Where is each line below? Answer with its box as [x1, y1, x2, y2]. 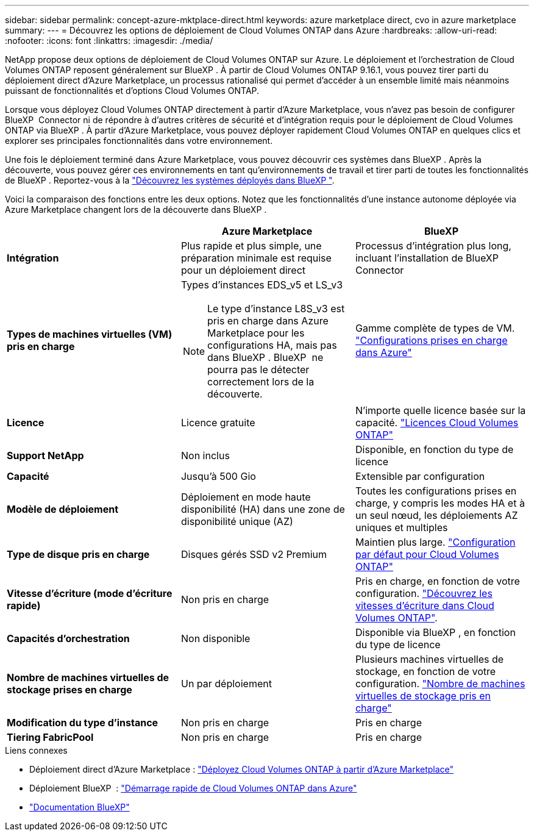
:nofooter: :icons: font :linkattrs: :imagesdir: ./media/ [5, 35, 213, 46]
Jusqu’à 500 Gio [180, 470, 256, 482]
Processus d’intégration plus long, [355, 240, 511, 252]
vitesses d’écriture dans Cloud [355, 599, 494, 612]
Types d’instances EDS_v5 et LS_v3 [180, 279, 343, 291]
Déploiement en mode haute [180, 491, 311, 503]
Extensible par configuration [355, 470, 485, 482]
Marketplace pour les [207, 327, 305, 339]
